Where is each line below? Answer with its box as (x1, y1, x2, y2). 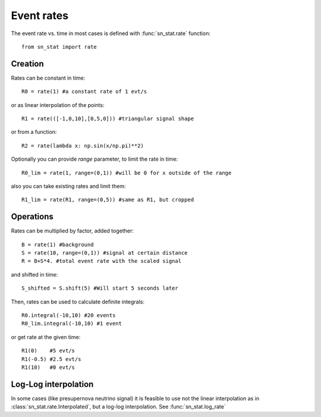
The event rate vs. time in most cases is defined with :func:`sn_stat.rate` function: (11, 30, 211, 37)
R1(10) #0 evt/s (21, 363, 75, 371)
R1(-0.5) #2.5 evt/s (21, 356, 81, 362)
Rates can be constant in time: (11, 74, 86, 81)
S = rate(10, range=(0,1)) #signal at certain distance (21, 250, 188, 256)
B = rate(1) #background (21, 241, 94, 248)
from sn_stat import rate (21, 43, 97, 50)
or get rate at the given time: (11, 333, 81, 340)
